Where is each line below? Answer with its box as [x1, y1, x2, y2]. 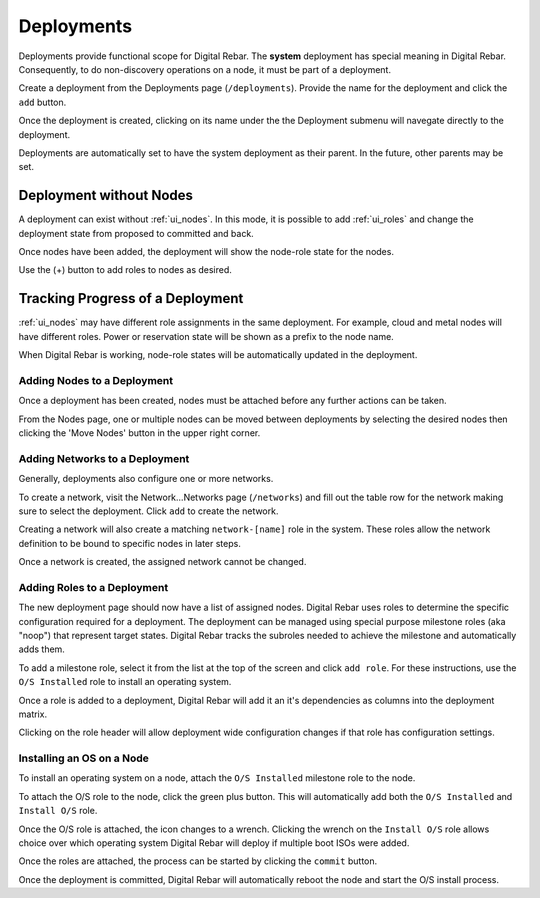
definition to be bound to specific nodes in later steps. [18, 537, 242, 549]
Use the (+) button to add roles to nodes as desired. [18, 264, 232, 276]
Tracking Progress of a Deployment [18, 290, 244, 307]
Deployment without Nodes [18, 187, 194, 204]
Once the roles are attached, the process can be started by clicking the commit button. [18, 855, 378, 867]
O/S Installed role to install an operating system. [18, 676, 232, 688]
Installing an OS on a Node [18, 751, 149, 765]
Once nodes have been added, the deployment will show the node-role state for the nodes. [18, 245, 395, 257]
